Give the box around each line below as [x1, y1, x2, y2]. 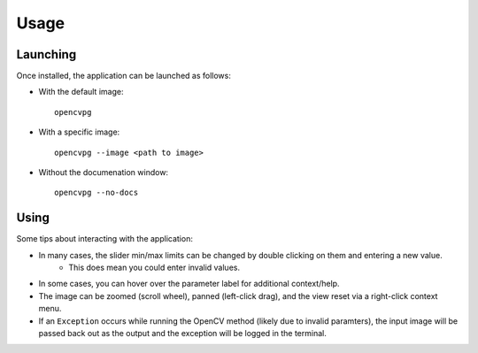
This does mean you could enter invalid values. [68, 262, 241, 273]
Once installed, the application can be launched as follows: [16, 71, 232, 81]
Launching [16, 47, 77, 62]
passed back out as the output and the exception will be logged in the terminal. [38, 328, 327, 339]
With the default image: [38, 87, 124, 97]
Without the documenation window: [38, 167, 168, 178]
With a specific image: [38, 127, 120, 137]
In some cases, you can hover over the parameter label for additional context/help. [38, 279, 340, 289]
